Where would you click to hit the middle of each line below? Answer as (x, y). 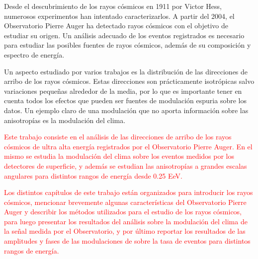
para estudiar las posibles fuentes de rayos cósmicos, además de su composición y (128, 45)
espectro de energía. (34, 54)
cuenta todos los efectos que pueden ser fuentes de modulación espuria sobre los (125, 100)
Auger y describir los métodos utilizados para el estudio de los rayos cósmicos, (123, 212)
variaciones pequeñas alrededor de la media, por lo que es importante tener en (123, 91)
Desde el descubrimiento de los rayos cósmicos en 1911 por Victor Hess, (113, 6)
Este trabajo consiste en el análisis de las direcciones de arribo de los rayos (118, 137)
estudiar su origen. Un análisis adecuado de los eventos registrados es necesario (124, 35)
